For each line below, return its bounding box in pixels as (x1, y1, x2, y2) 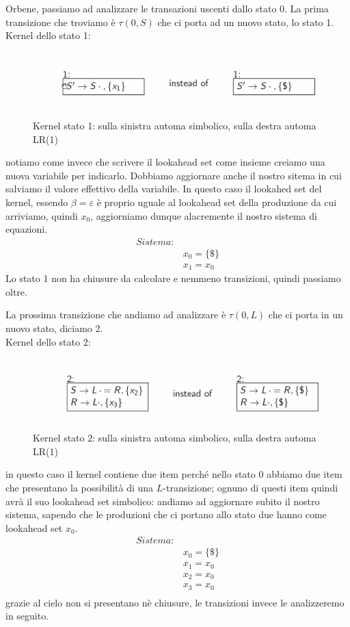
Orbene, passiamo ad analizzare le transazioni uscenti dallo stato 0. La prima (5, 1, 329, 15)
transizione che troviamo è (5, 14, 116, 29)
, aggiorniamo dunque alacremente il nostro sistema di (90, 208, 317, 222)
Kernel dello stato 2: (5, 334, 91, 348)
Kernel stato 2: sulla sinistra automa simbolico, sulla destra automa (33, 431, 317, 445)
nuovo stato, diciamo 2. (5, 321, 103, 335)
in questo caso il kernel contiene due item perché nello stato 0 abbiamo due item (5, 467, 342, 481)
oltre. (5, 284, 27, 298)
